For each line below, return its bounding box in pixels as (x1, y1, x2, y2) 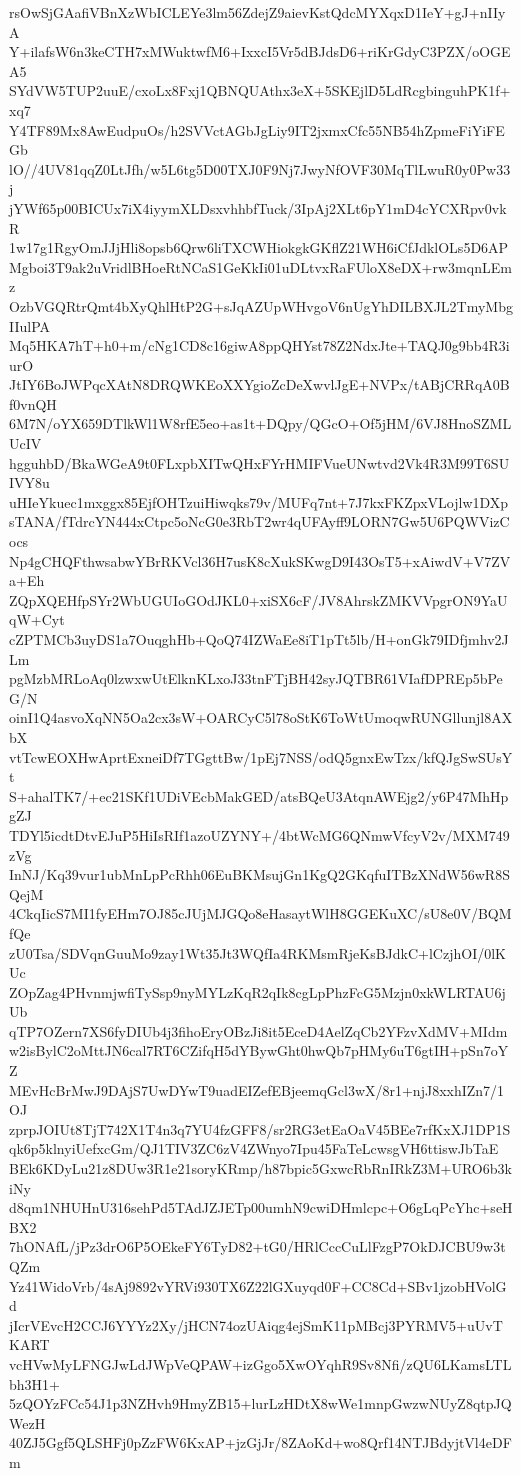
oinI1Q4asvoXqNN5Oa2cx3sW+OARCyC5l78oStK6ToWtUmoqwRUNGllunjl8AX (9, 707, 513, 728)
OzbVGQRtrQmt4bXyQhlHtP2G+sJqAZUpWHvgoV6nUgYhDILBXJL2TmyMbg (9, 295, 513, 316)
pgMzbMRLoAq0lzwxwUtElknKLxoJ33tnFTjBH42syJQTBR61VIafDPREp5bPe (9, 668, 503, 689)
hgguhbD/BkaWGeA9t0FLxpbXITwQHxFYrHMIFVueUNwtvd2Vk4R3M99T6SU (9, 452, 510, 473)
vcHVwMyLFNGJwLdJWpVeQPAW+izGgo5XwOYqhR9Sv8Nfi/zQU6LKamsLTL (9, 1353, 512, 1374)
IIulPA (9, 315, 51, 336)
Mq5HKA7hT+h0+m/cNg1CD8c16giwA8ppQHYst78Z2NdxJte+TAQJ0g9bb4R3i (9, 335, 510, 356)
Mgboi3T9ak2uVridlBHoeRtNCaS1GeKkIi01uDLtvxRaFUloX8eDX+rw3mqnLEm (9, 256, 512, 277)
